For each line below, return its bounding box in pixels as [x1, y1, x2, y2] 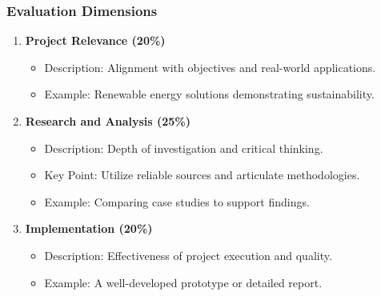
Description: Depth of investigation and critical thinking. [44, 139, 323, 156]
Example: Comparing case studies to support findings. [44, 193, 310, 210]
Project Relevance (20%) [25, 32, 166, 49]
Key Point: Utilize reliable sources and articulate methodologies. [44, 166, 360, 183]
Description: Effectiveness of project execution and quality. [44, 246, 332, 263]
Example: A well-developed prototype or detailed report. [44, 274, 323, 290]
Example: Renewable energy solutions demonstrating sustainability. [44, 86, 375, 102]
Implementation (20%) [25, 220, 153, 237]
